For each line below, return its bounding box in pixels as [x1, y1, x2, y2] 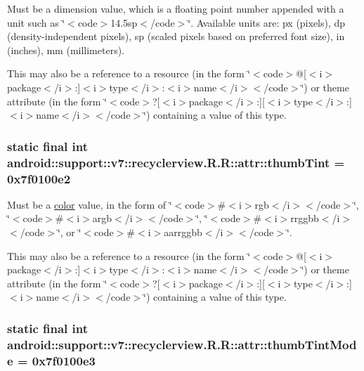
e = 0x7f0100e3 [7, 351, 96, 369]
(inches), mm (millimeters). [7, 42, 125, 57]
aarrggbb [164, 225, 202, 239]
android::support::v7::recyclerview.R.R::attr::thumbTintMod [7, 335, 357, 353]
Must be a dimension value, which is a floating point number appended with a [7, 1, 344, 15]
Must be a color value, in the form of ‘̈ [7, 197, 172, 211]
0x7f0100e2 [7, 169, 71, 187]
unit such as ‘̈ [7, 15, 65, 30]
